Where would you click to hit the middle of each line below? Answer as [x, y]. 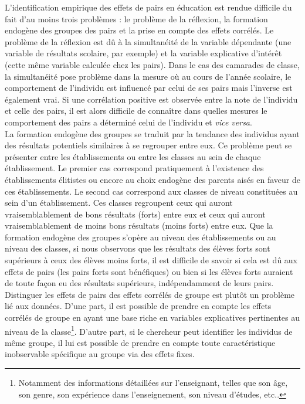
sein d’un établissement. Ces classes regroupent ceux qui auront [119, 203]
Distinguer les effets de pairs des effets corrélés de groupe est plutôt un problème [150, 294]
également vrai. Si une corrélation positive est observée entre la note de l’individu [151, 99]
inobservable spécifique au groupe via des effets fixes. [100, 354]
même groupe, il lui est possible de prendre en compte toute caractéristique [140, 342]
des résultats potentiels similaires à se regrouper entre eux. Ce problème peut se [148, 145]
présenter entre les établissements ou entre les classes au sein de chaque [133, 156]
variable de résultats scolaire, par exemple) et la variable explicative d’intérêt [143, 53]
